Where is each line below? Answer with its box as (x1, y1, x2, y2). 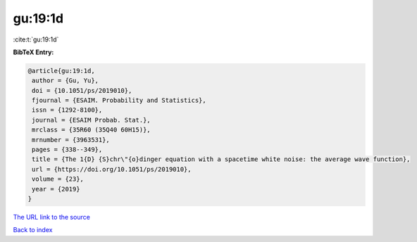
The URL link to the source (13, 212, 91, 221)
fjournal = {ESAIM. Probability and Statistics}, (32, 96, 207, 105)
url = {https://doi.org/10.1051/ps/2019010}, (32, 165, 192, 173)
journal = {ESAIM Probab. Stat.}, (32, 116, 151, 124)
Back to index (13, 226, 53, 234)
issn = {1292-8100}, (32, 106, 103, 114)
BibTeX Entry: (13, 48, 54, 56)
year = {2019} (32, 185, 80, 193)
